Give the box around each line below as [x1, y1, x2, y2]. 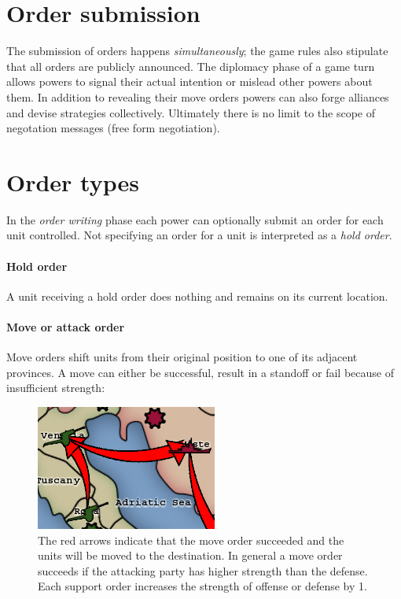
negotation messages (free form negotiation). [6, 120, 220, 136]
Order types [6, 165, 139, 198]
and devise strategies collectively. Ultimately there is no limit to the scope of [6, 104, 376, 120]
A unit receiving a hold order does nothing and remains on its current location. [6, 287, 388, 304]
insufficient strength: [6, 379, 105, 396]
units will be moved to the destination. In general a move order [38, 547, 343, 564]
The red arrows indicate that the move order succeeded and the [38, 531, 344, 548]
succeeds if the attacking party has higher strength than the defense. [38, 562, 368, 579]
